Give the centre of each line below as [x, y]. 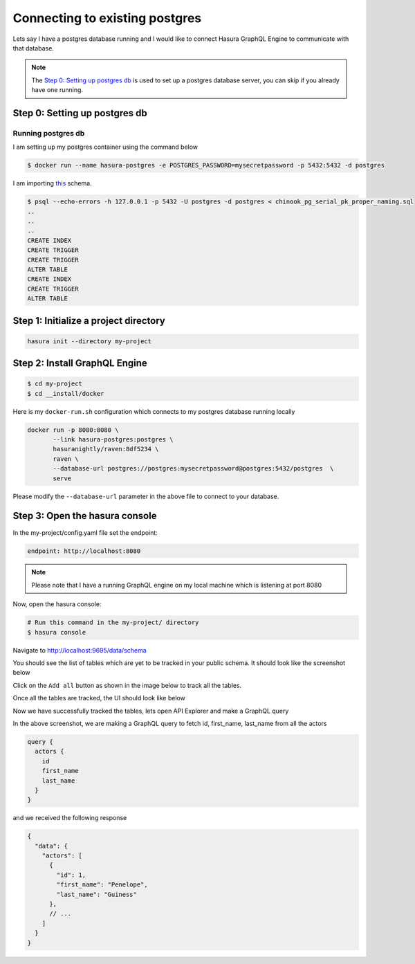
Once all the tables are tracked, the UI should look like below [99, 698]
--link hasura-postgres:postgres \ [113, 440]
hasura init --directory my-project [90, 341]
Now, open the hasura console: [57, 604]
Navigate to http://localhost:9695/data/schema [80, 650]
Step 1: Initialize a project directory [89, 321]
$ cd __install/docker [66, 393]
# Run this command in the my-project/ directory [113, 622]
